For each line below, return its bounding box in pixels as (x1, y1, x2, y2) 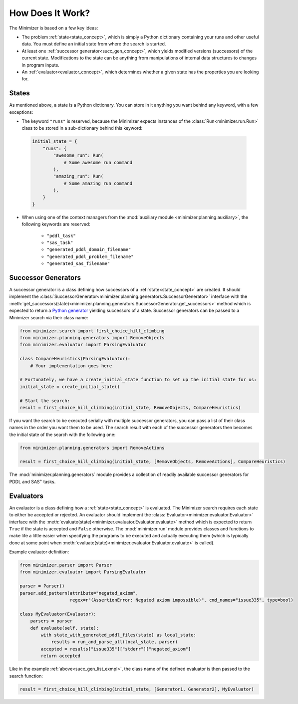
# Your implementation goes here (30, 363, 112, 369)
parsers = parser (30, 618, 73, 624)
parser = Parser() (19, 583, 65, 589)
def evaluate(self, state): (30, 625, 99, 631)
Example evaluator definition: (9, 549, 69, 555)
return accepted (40, 653, 81, 659)
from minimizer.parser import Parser (19, 562, 112, 568)
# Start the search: (19, 398, 70, 404)
